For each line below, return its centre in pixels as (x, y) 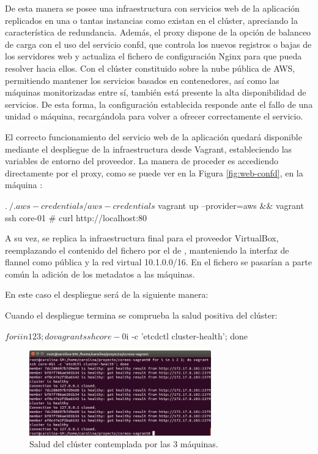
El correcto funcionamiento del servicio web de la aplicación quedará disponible (153, 136)
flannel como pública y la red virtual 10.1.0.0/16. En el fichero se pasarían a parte (158, 262)
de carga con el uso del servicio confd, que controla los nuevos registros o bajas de (158, 44)
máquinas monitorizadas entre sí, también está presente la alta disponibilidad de (156, 92)
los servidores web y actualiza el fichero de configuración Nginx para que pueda (153, 56)
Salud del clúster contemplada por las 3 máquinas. (124, 444)
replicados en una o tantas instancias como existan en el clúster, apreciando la (151, 20)
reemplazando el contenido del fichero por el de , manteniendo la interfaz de (147, 250)
